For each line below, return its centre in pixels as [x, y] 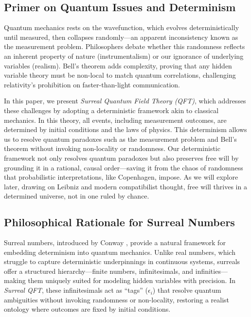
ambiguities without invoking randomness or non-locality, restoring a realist [117, 299]
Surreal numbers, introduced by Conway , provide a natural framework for [115, 242]
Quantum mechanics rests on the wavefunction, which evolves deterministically [122, 27]
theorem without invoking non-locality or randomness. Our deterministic [112, 148]
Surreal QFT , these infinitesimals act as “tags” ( [76, 290]
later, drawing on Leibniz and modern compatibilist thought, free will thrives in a [125, 186]
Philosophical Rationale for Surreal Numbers [119, 222]
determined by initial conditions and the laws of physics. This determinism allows [125, 129]
